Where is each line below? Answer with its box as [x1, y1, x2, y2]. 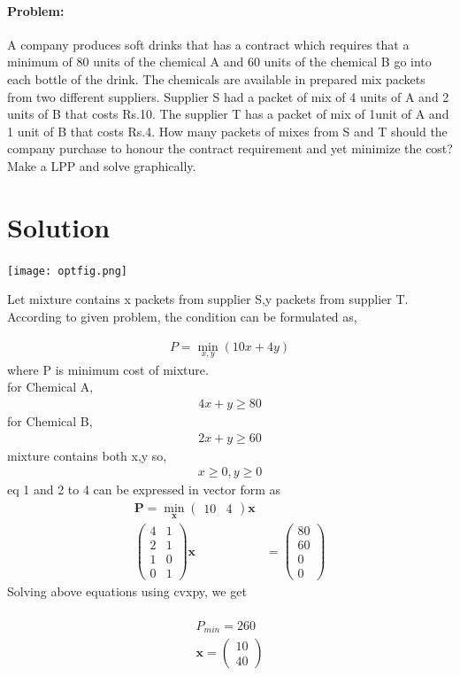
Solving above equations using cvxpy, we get [7, 582, 247, 601]
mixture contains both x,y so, [7, 446, 167, 464]
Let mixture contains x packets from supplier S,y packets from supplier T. [7, 290, 409, 308]
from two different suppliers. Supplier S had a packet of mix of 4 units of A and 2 [7, 87, 449, 105]
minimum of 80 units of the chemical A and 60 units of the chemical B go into [7, 52, 432, 71]
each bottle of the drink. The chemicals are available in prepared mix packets [7, 69, 425, 88]
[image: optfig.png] [7, 264, 128, 277]
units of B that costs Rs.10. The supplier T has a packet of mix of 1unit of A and [7, 105, 449, 123]
